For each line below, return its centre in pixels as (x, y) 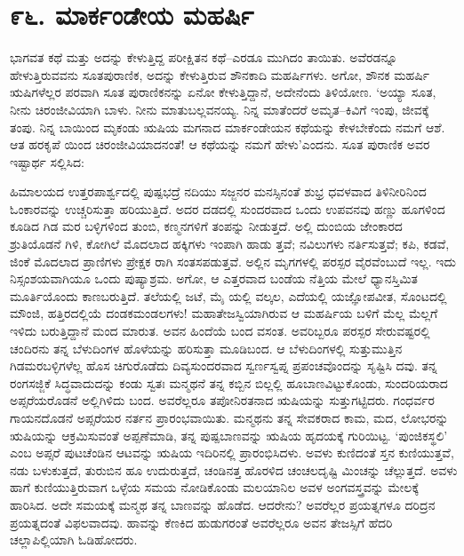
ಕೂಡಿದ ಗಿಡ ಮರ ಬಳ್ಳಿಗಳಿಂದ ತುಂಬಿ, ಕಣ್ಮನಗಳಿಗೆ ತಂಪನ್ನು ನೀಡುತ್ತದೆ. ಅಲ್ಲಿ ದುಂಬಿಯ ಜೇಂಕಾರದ (206, 226)
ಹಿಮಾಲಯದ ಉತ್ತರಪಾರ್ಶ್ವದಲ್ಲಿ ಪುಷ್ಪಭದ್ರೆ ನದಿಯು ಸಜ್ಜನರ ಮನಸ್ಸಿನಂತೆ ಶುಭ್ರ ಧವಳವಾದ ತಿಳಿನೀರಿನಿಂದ (218, 191)
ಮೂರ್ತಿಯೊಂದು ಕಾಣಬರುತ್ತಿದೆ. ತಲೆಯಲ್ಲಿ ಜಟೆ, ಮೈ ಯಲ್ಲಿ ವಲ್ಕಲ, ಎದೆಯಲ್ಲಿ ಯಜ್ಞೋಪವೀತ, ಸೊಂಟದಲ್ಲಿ (228, 295)
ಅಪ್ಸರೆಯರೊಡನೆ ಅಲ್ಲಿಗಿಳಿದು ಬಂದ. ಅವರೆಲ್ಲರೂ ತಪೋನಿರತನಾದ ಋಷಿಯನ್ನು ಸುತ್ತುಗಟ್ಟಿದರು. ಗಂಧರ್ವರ (222, 400)
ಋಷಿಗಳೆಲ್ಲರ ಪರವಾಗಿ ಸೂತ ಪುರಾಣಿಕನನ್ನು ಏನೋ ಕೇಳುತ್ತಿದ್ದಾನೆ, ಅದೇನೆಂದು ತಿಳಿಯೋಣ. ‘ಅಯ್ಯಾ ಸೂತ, (223, 92)
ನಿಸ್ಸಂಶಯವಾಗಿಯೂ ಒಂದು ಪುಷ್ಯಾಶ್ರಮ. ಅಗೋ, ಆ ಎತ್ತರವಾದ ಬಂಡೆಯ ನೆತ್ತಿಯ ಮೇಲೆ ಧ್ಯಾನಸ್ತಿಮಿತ (214, 278)
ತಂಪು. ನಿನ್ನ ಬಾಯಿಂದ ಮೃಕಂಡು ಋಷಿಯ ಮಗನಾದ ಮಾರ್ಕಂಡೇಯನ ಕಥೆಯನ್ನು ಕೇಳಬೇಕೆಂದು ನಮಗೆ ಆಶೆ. (228, 127)
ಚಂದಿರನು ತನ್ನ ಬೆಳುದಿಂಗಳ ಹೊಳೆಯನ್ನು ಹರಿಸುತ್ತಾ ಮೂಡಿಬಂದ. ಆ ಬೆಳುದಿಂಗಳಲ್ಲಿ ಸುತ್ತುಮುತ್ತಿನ (206, 348)
